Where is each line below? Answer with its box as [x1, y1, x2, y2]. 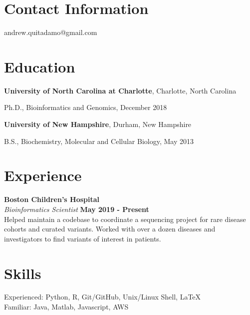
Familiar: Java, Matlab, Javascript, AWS [4, 301, 129, 312]
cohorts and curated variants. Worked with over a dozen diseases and [4, 223, 216, 234]
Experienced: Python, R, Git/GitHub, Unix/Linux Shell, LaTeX [4, 291, 201, 302]
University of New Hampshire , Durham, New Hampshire [4, 119, 192, 129]
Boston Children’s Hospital [4, 194, 100, 204]
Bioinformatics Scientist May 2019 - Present [4, 203, 149, 214]
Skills [4, 262, 41, 283]
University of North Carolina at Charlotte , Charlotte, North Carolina [4, 85, 237, 95]
